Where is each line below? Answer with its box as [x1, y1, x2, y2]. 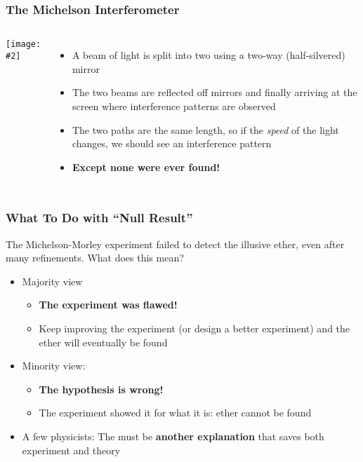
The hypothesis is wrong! [39, 381, 164, 396]
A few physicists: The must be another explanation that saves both [22, 428, 324, 443]
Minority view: [22, 358, 86, 373]
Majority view [22, 273, 83, 288]
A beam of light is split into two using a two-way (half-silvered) [72, 48, 345, 62]
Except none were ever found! [72, 159, 220, 174]
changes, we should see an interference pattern [72, 136, 272, 151]
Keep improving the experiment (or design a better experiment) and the [39, 320, 350, 335]
